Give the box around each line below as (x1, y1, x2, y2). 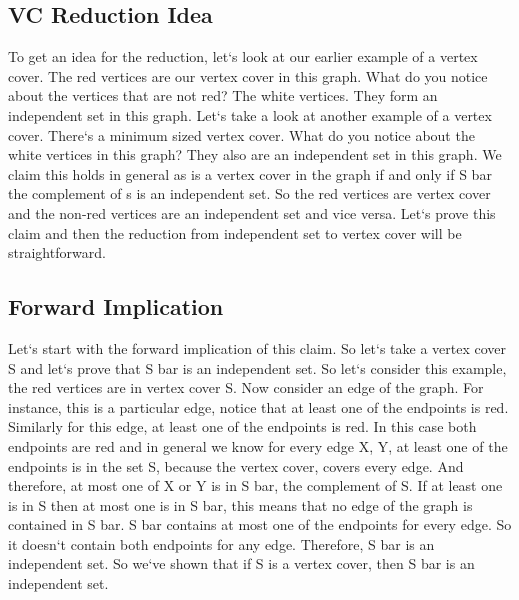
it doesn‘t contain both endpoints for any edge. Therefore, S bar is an (8, 533, 435, 554)
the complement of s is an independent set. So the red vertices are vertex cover (8, 183, 491, 204)
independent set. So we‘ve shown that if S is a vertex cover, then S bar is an (8, 553, 475, 574)
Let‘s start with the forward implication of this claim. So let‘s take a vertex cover (8, 337, 507, 358)
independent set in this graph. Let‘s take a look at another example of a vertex (8, 104, 492, 125)
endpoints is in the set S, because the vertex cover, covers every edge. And (8, 455, 464, 476)
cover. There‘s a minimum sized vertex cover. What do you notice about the (8, 124, 475, 145)
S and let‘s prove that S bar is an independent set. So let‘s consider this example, (8, 357, 507, 378)
